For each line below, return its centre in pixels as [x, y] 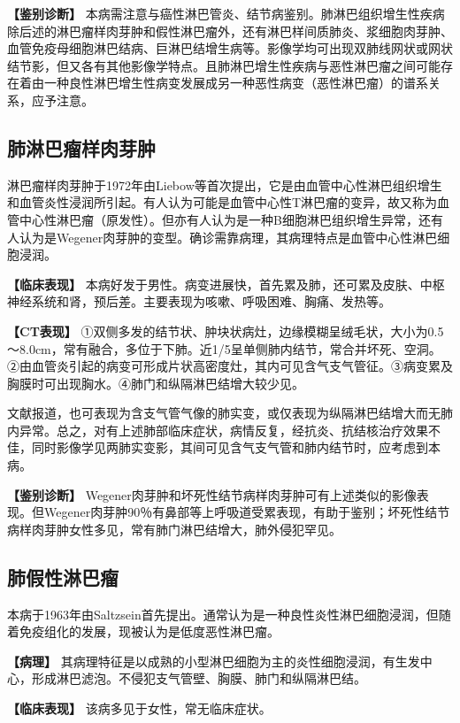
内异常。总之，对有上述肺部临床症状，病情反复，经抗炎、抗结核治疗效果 [218, 430]
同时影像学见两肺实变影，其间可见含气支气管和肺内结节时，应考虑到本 [236, 447]
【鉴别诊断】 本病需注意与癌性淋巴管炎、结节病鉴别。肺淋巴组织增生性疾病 [226, 13]
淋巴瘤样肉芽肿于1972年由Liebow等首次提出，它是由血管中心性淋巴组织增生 [225, 185]
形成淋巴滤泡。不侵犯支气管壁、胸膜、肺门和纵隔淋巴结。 [199, 678]
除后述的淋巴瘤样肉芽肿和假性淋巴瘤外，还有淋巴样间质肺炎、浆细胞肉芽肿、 [230, 31]
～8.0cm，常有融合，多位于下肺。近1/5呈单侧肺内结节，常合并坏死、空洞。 [224, 348]
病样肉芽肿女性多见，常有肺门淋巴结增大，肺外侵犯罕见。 [174, 529]
